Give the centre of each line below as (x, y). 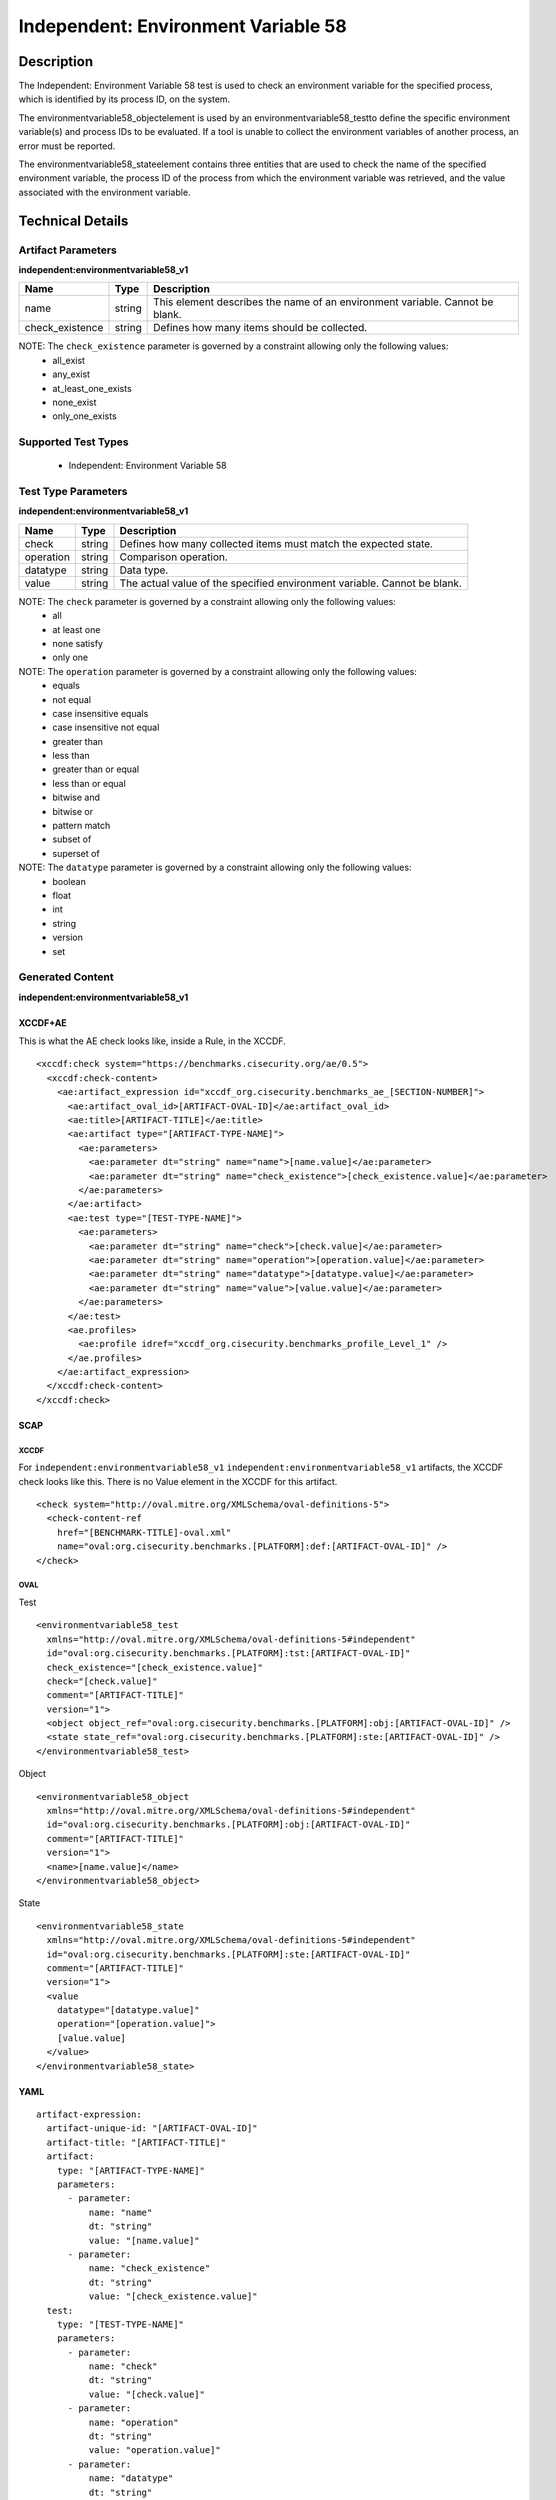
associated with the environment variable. (104, 192)
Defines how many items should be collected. (260, 328)
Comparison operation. (174, 557)
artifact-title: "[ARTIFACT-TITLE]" (136, 2142)
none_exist (74, 402)
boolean (69, 881)
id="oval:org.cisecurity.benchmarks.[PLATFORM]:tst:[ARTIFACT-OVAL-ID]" (228, 1653)
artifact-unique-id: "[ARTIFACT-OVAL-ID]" (152, 2128)
